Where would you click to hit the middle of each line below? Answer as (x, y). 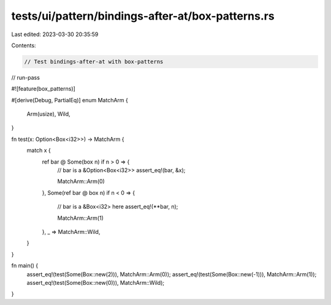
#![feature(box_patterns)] (44, 89)
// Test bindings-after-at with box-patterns (94, 62)
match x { (39, 151)
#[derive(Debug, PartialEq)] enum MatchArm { (70, 100)
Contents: (24, 45)
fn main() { (25, 266)
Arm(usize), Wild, (48, 114)
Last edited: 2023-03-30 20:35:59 (55, 34)
